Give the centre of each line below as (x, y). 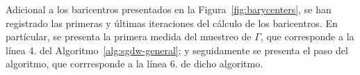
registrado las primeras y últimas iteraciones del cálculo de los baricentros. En (172, 23)
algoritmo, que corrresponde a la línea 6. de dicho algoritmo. (134, 64)
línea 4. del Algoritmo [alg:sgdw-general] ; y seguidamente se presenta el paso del (177, 50)
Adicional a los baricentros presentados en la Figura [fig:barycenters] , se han (169, 9)
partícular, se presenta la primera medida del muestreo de (129, 36)
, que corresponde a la (307, 36)
